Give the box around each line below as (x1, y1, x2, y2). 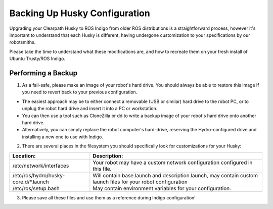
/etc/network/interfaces (12, 162, 69, 169)
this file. (93, 165, 112, 172)
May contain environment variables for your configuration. (93, 185, 232, 192)
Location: (12, 152, 36, 159)
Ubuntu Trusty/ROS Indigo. (9, 56, 66, 62)
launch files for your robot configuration (93, 178, 188, 185)
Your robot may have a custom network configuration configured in (93, 159, 253, 166)
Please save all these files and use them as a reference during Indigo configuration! (22, 194, 196, 200)
